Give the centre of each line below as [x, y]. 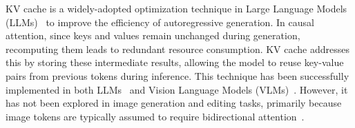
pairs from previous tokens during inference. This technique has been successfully [177, 75]
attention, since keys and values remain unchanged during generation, [153, 35]
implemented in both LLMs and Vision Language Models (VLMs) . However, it [177, 89]
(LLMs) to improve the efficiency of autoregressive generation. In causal [160, 22]
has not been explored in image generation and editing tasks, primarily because [174, 103]
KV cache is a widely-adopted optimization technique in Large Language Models [176, 8]
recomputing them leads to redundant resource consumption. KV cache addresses [178, 49]
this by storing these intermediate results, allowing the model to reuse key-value [175, 62]
